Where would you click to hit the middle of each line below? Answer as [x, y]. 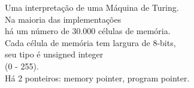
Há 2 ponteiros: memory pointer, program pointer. [97, 78]
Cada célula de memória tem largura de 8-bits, [90, 42]
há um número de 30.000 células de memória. [88, 31]
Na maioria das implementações [63, 19]
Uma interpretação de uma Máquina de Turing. [92, 7]
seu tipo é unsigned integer [54, 54]
